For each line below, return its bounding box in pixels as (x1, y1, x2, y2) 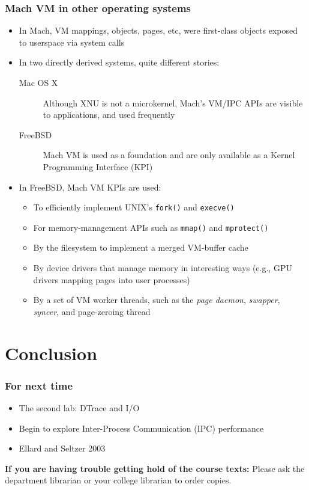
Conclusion (5, 340, 98, 365)
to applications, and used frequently (43, 108, 175, 121)
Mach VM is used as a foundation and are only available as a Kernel (43, 149, 295, 161)
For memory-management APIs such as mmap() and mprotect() (33, 221, 269, 233)
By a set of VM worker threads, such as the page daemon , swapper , (33, 293, 280, 306)
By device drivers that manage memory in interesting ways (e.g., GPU (33, 262, 292, 274)
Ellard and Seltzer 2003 (19, 442, 106, 455)
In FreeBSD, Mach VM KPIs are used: (19, 180, 161, 193)
